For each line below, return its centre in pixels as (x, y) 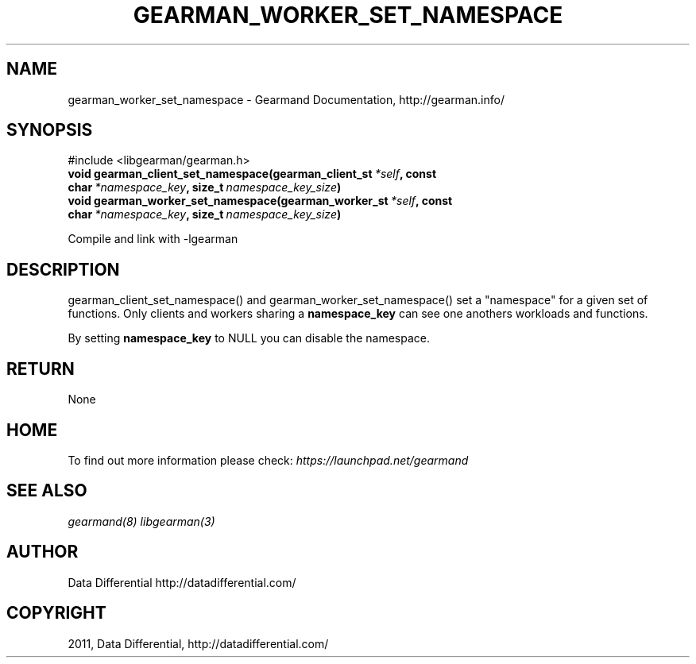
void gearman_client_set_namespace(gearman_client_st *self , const (252, 174)
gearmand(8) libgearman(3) (141, 521)
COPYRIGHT (56, 613)
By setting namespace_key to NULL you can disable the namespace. (249, 338)
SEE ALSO (47, 491)
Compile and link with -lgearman (153, 239)
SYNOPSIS (50, 130)
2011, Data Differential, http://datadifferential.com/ (198, 643)
